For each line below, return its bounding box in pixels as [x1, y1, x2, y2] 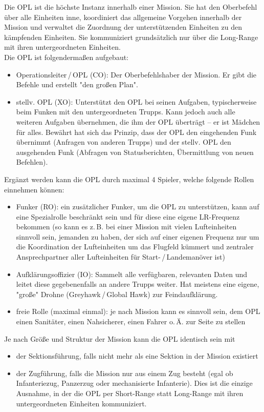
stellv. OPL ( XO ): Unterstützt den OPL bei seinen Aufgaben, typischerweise [16, 96, 257, 107]
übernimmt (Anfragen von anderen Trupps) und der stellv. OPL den [16, 136, 231, 147]
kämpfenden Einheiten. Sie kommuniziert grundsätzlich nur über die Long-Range [4, 31, 258, 42]
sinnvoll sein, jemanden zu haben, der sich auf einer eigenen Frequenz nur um [16, 231, 259, 242]
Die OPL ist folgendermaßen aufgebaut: [4, 51, 129, 62]
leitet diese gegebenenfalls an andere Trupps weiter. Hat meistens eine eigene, [16, 279, 259, 289]
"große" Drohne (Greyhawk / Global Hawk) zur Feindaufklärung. [16, 288, 218, 299]
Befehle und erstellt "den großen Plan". [16, 79, 138, 90]
